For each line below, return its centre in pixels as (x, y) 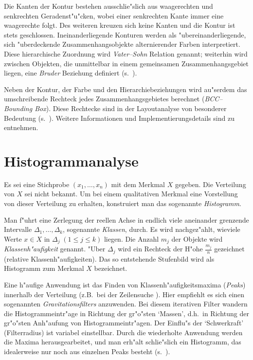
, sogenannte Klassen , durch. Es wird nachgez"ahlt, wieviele (151, 229)
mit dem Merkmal (138, 184)
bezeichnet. (111, 268)
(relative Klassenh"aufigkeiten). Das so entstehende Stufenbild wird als (109, 258)
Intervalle (18, 229)
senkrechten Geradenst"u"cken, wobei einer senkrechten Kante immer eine (114, 15)
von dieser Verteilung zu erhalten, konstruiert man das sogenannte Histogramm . (123, 203)
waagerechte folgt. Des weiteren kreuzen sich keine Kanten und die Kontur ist (120, 25)
